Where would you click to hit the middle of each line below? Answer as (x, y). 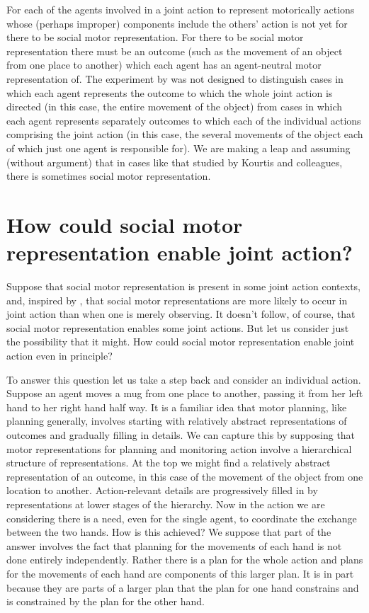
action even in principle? (59, 355)
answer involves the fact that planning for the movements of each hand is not (174, 545)
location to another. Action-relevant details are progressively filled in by (162, 490)
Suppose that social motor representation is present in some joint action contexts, (184, 286)
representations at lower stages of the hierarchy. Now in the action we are (166, 504)
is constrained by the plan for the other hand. (106, 601)
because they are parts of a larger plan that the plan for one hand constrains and (183, 587)
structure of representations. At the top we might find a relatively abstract (169, 463)
